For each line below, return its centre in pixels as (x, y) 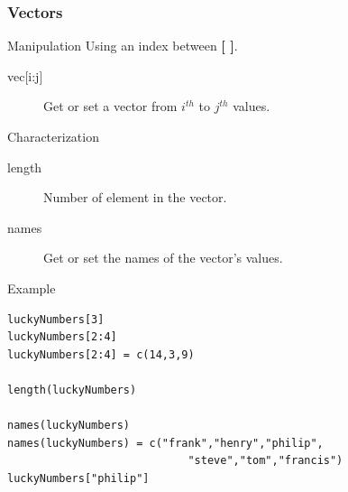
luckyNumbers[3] (56, 319)
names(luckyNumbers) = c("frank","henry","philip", (165, 443)
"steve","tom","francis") (266, 461)
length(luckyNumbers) (72, 390)
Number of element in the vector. (135, 197)
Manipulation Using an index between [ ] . (123, 46)
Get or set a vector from (110, 106)
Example (32, 288)
